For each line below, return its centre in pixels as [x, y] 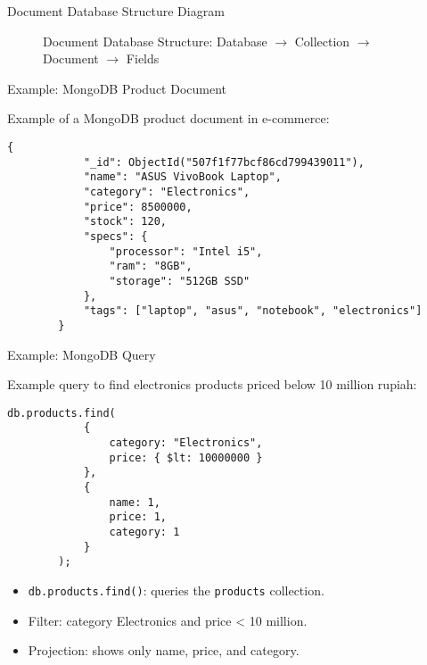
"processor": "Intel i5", [186, 251]
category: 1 [144, 532]
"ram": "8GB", [151, 266]
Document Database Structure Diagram [116, 11]
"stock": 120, [125, 222]
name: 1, [135, 502]
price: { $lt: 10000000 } [186, 457]
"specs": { [115, 236]
